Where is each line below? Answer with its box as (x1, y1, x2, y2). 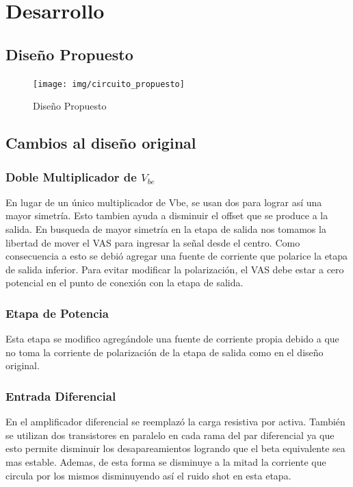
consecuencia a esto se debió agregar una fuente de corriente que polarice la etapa (5, 249, 348, 263)
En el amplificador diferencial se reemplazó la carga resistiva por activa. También (5, 414, 345, 429)
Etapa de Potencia (5, 304, 109, 321)
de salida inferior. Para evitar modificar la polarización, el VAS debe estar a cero (5, 262, 344, 276)
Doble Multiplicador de (5, 168, 137, 185)
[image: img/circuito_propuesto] (33, 79, 185, 89)
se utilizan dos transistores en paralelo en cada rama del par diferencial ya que (5, 427, 335, 442)
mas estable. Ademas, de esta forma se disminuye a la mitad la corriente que (5, 454, 326, 469)
